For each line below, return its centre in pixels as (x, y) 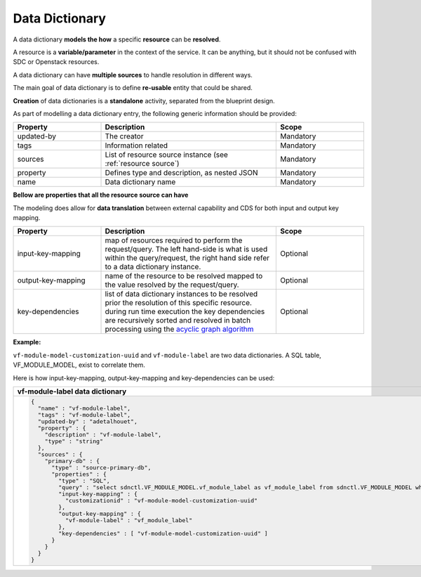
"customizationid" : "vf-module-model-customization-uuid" (161, 500)
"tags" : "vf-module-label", (84, 415)
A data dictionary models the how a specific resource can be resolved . (117, 39)
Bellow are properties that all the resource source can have (101, 195)
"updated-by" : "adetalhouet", (88, 421)
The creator (124, 136)
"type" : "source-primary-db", (101, 467)
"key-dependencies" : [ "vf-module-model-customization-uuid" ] (163, 533)
